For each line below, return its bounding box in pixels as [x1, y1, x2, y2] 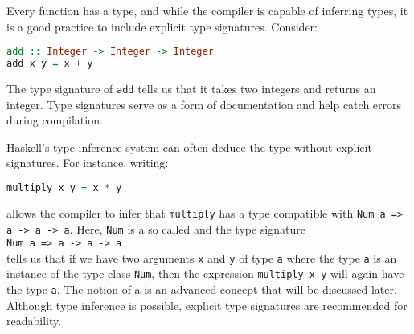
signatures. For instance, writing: [6, 154, 169, 171]
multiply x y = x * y [6, 181, 122, 193]
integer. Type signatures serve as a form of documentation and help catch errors [6, 96, 402, 112]
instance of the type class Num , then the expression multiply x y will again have [6, 265, 404, 282]
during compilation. [6, 112, 103, 128]
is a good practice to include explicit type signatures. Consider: [6, 18, 318, 35]
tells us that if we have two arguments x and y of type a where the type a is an [6, 249, 397, 266]
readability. [6, 312, 62, 329]
